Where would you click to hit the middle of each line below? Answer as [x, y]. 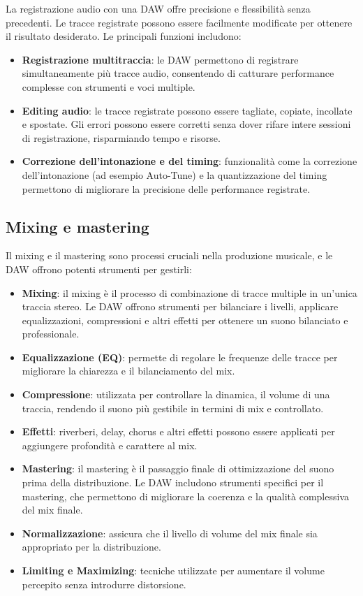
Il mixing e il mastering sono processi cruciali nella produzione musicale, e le [169, 255]
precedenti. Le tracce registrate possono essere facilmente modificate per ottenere [179, 22]
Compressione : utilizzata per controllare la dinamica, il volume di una [176, 394]
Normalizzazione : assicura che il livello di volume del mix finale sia [170, 533]
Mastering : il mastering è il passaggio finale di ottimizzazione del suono [178, 468]
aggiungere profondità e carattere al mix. [110, 445]
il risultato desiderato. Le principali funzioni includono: [124, 36]
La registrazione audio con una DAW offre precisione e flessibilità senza [158, 8]
